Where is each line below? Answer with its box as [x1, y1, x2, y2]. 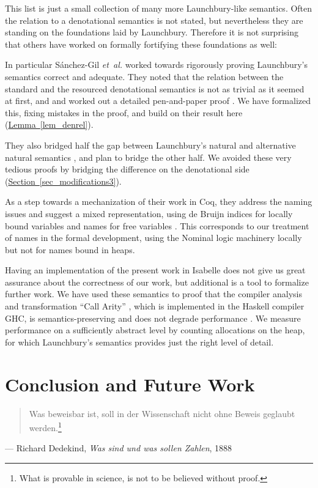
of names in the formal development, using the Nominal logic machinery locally [5, 231, 302, 244]
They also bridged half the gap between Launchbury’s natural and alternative [5, 138, 296, 151]
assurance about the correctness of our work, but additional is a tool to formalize [5, 275, 309, 288]
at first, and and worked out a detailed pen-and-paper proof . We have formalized [5, 94, 311, 107]
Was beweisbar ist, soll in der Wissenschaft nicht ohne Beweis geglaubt [29, 407, 295, 420]
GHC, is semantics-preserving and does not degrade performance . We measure [5, 311, 301, 324]
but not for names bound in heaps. [5, 243, 135, 256]
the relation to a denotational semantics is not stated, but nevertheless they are [5, 13, 303, 26]
